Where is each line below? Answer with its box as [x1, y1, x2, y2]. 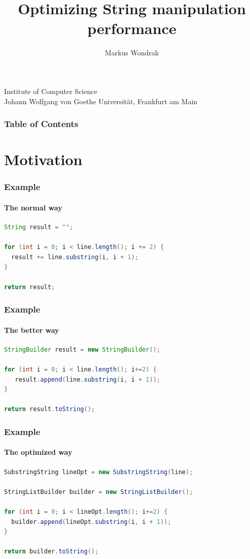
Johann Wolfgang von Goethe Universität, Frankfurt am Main [4, 96, 198, 106]
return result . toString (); [4, 406, 95, 413]
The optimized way [4, 447, 73, 457]
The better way [4, 324, 59, 335]
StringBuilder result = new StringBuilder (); [4, 346, 160, 353]
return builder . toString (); [4, 548, 99, 555]
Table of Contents [4, 117, 79, 130]
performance [87, 18, 176, 39]
